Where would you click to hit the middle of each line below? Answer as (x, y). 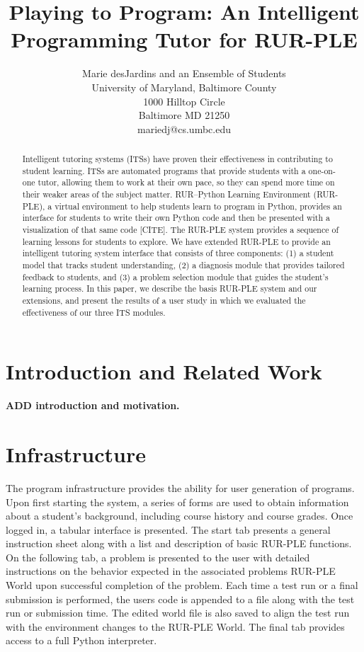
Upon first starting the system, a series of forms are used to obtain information (177, 502)
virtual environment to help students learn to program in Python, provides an (198, 206)
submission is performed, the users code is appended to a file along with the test (180, 599)
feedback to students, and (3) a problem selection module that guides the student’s (175, 276)
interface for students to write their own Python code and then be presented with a (176, 218)
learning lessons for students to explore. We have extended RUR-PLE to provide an (176, 241)
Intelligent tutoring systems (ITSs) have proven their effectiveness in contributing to (177, 159)
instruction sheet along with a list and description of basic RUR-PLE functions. (179, 543)
